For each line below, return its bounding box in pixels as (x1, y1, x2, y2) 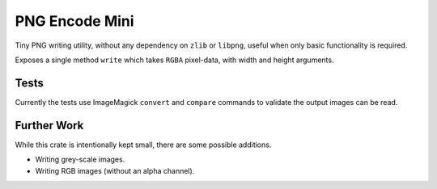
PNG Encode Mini (15, 12, 134, 30)
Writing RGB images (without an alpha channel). (35, 166, 195, 175)
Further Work (15, 118, 84, 132)
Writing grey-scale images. (35, 154, 125, 165)
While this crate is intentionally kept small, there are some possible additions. (15, 140, 272, 149)
